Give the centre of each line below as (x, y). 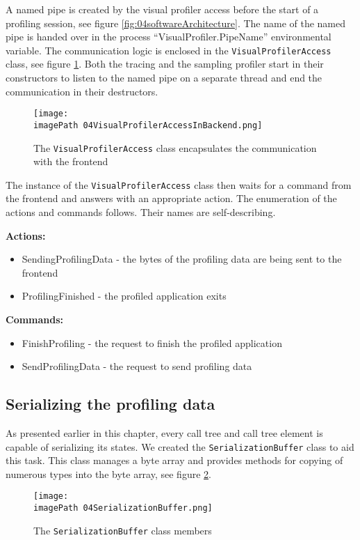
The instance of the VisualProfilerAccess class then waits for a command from (179, 184)
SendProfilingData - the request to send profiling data (137, 366)
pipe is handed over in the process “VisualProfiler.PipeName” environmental (169, 37)
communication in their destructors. (82, 91)
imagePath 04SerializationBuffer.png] (123, 508)
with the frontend (71, 161)
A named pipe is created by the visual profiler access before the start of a (162, 9)
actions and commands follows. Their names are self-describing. (141, 212)
